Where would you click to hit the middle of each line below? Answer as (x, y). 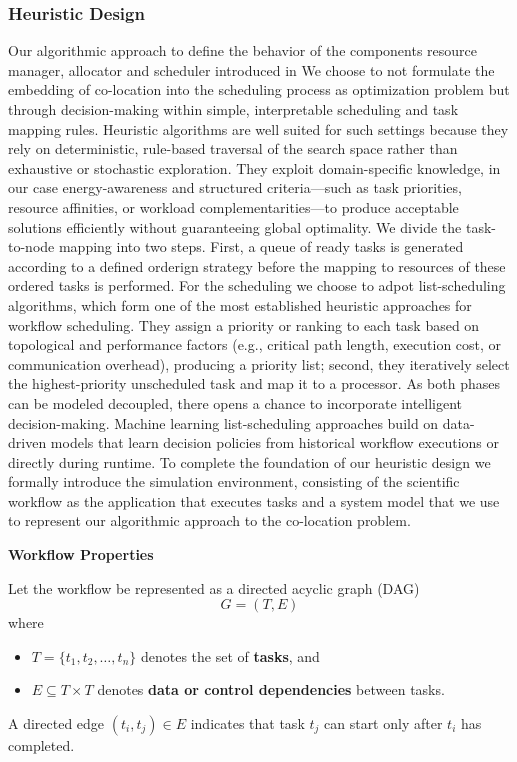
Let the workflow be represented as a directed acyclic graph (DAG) (214, 587)
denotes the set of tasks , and (230, 655)
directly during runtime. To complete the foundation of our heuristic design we (249, 461)
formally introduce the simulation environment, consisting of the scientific (234, 481)
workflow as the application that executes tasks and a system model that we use (254, 500)
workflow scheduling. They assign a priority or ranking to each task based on (244, 324)
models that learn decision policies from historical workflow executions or (275, 442)
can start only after (383, 723)
